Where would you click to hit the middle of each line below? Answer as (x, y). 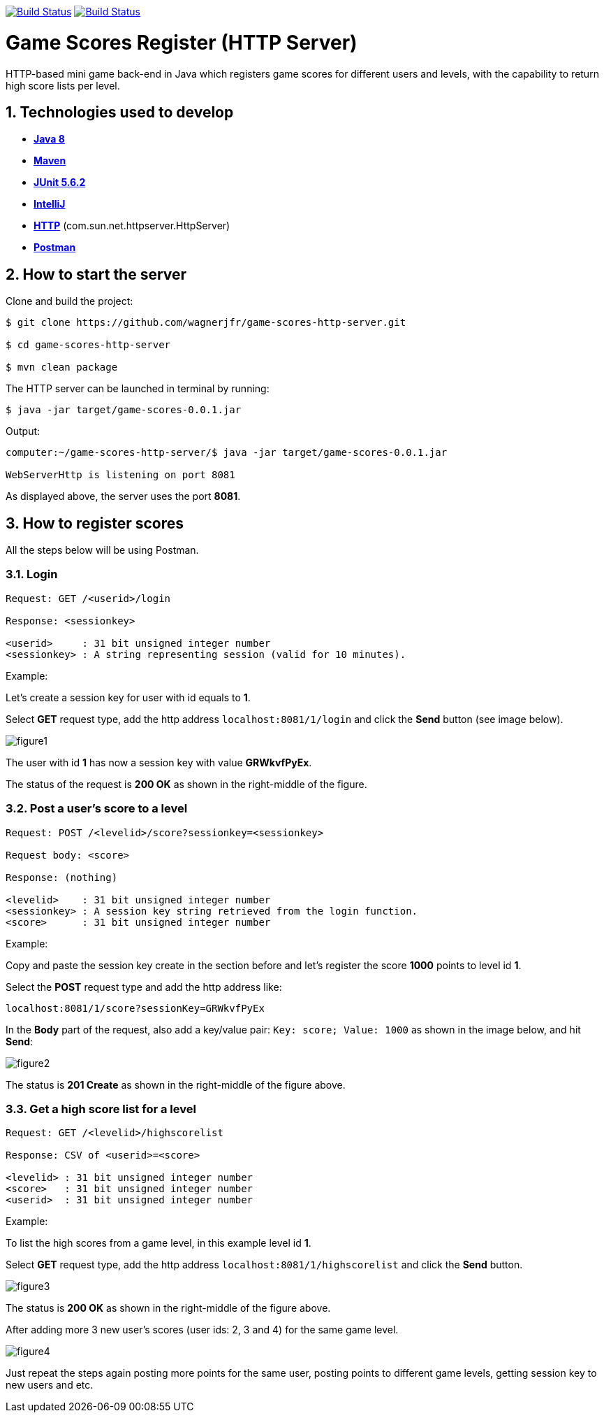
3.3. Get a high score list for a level (101, 1109)
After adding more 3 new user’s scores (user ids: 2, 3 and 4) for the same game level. (202, 1330)
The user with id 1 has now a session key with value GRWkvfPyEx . (159, 762)
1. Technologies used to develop (120, 112)
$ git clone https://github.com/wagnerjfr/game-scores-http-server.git (206, 323)
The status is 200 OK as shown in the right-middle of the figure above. (168, 1308)
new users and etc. (50, 1385)
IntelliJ (50, 204)
